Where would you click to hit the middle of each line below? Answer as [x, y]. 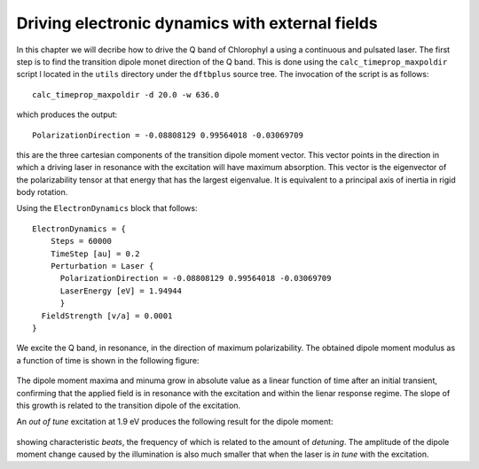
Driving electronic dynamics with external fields [197, 23]
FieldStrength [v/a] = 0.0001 [107, 316]
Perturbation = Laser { [102, 266]
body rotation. [42, 192]
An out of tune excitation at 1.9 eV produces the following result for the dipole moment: [175, 422]
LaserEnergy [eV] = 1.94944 [121, 291]
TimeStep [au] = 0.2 [95, 254]
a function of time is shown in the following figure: [108, 360]
